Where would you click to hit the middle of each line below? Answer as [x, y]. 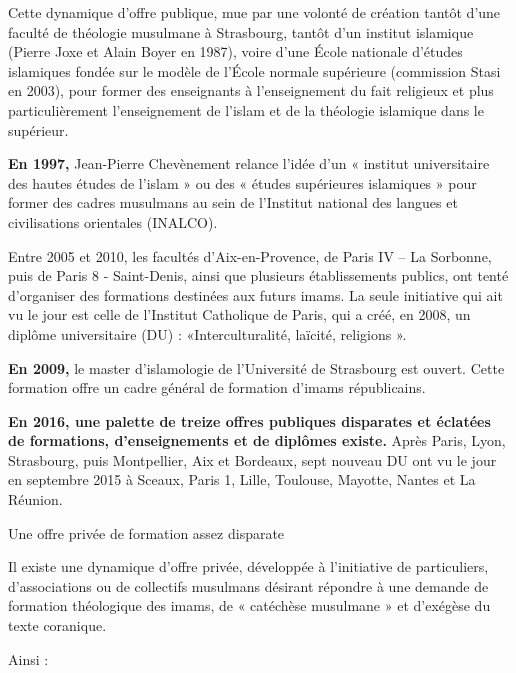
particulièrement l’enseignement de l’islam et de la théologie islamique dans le [246, 109]
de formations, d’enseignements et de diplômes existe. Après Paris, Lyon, [257, 440]
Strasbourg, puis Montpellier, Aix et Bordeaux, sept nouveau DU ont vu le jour [252, 459]
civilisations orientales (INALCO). [113, 221]
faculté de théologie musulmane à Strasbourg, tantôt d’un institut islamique [241, 31]
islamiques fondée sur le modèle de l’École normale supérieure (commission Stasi [254, 70]
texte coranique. [57, 625]
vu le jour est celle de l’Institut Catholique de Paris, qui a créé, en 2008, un [239, 314]
